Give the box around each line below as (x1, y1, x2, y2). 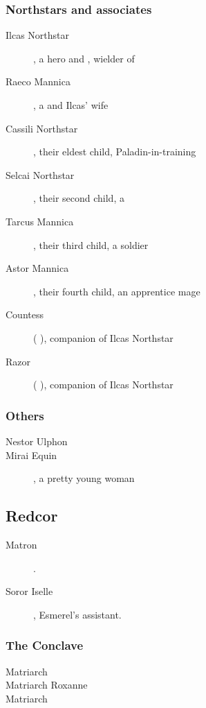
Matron (6, 537, 37, 551)
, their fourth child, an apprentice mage (33, 284, 200, 298)
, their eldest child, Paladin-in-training (33, 144, 196, 159)
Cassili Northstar (6, 121, 78, 135)
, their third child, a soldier (33, 237, 149, 252)
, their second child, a (33, 191, 124, 205)
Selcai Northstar (6, 167, 75, 182)
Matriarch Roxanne (6, 677, 88, 692)
